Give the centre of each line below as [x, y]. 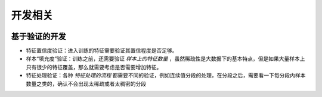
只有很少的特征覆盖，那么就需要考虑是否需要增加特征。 [94, 67]
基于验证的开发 [38, 36]
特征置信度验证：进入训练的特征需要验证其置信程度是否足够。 [102, 51]
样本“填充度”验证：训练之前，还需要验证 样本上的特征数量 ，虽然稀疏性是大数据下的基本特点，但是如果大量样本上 [165, 59]
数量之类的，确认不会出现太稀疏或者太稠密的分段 [86, 83]
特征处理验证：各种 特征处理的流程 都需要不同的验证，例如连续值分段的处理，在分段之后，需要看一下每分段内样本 [166, 75]
